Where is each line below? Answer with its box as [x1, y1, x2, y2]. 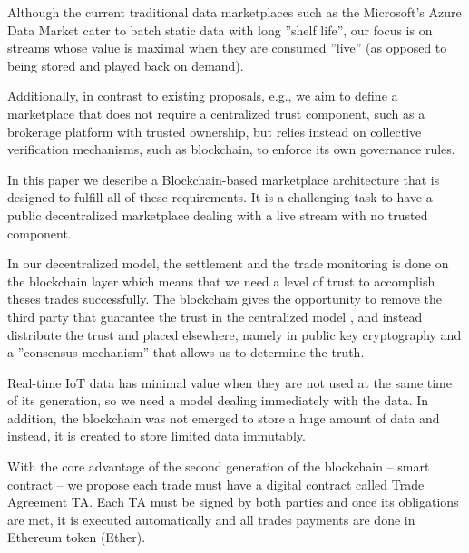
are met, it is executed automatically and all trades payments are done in [7, 509, 415, 529]
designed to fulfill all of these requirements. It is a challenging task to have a [7, 188, 433, 207]
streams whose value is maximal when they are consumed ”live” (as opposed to [7, 38, 447, 57]
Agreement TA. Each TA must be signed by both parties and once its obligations [7, 492, 459, 511]
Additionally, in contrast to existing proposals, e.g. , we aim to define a [7, 86, 398, 105]
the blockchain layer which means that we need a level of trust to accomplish [7, 271, 435, 290]
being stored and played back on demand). [7, 55, 244, 74]
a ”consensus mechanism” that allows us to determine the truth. [7, 343, 365, 362]
